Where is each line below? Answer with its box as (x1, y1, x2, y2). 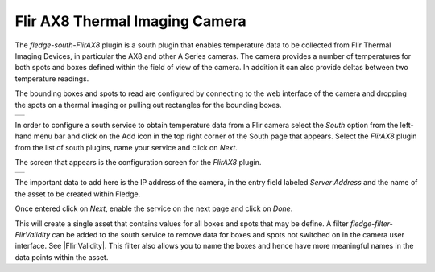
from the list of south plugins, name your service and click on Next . (14, 142, 238, 152)
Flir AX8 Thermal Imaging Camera (14, 12, 247, 30)
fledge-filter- (350, 218, 394, 229)
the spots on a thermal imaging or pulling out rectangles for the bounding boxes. (14, 100, 282, 109)
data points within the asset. (14, 252, 109, 262)
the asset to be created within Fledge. (14, 189, 141, 199)
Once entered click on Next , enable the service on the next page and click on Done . (14, 204, 293, 213)
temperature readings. (14, 73, 89, 84)
